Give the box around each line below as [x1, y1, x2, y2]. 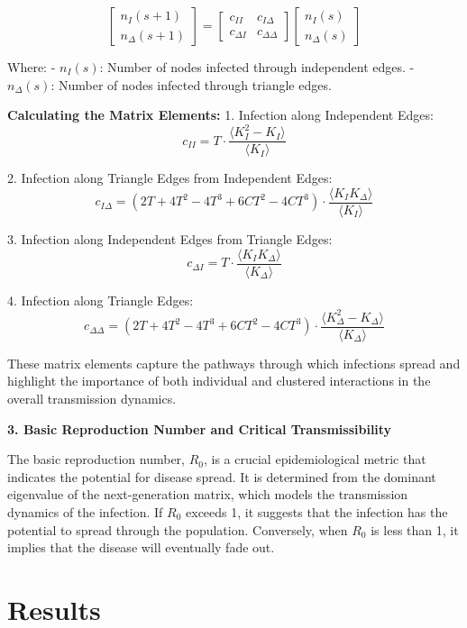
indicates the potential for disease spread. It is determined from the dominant [7, 467, 436, 486]
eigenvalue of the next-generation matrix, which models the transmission [7, 485, 408, 504]
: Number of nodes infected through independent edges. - [99, 58, 415, 76]
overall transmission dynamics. [7, 389, 177, 407]
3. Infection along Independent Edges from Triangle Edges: [7, 230, 333, 248]
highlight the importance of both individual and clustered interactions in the [7, 371, 431, 390]
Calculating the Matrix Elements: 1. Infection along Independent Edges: [7, 105, 434, 124]
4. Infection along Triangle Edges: [7, 290, 194, 309]
